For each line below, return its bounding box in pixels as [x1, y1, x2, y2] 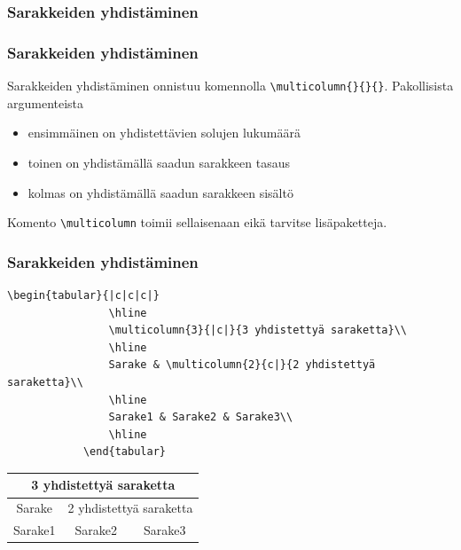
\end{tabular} [82, 445, 166, 459]
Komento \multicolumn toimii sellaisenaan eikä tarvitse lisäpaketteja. [7, 213, 387, 232]
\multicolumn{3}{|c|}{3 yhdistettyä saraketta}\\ [108, 324, 408, 337]
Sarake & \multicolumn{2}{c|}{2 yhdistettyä [108, 358, 376, 372]
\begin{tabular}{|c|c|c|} [7, 288, 160, 302]
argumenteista [7, 93, 84, 112]
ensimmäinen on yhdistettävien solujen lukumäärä [27, 123, 301, 142]
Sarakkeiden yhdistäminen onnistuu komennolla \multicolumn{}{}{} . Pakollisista [7, 76, 454, 95]
